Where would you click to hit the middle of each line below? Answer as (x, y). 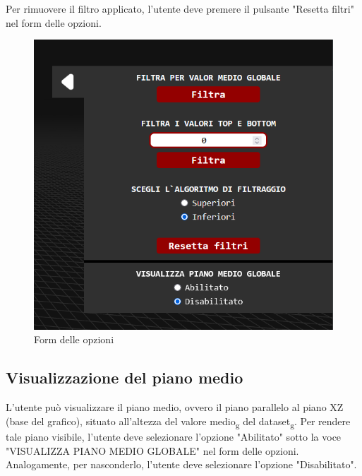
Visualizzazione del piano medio (125, 377)
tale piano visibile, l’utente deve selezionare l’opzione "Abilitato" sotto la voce (174, 436)
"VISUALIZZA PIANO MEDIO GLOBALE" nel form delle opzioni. (152, 450)
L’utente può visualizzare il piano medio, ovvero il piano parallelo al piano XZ (175, 407)
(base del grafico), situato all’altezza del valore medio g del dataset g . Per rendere (178, 422)
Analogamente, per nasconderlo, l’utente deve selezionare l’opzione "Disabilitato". (181, 464)
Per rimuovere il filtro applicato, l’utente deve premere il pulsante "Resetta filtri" (180, 8)
